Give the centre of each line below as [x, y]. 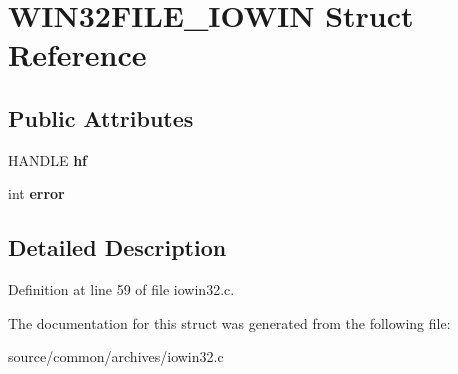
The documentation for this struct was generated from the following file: [229, 322]
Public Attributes [101, 117]
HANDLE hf [48, 159]
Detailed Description [117, 247]
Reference [77, 54]
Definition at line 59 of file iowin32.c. [121, 289]
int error [36, 193]
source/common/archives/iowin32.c [116, 356]
